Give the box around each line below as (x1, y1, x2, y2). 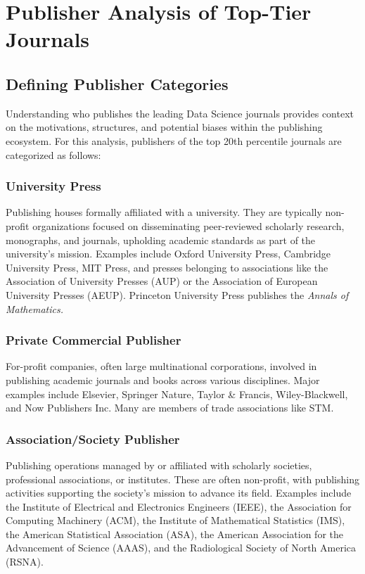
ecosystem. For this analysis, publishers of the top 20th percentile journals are (6, 133, 342, 148)
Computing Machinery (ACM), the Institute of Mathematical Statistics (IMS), (6, 513, 345, 528)
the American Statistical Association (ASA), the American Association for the (6, 526, 343, 541)
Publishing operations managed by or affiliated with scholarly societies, (6, 457, 312, 472)
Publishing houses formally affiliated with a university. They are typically (6, 205, 322, 219)
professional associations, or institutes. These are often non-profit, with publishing (6, 471, 359, 486)
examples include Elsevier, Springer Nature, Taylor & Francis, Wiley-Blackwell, (6, 386, 348, 401)
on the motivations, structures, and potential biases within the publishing (6, 120, 323, 134)
